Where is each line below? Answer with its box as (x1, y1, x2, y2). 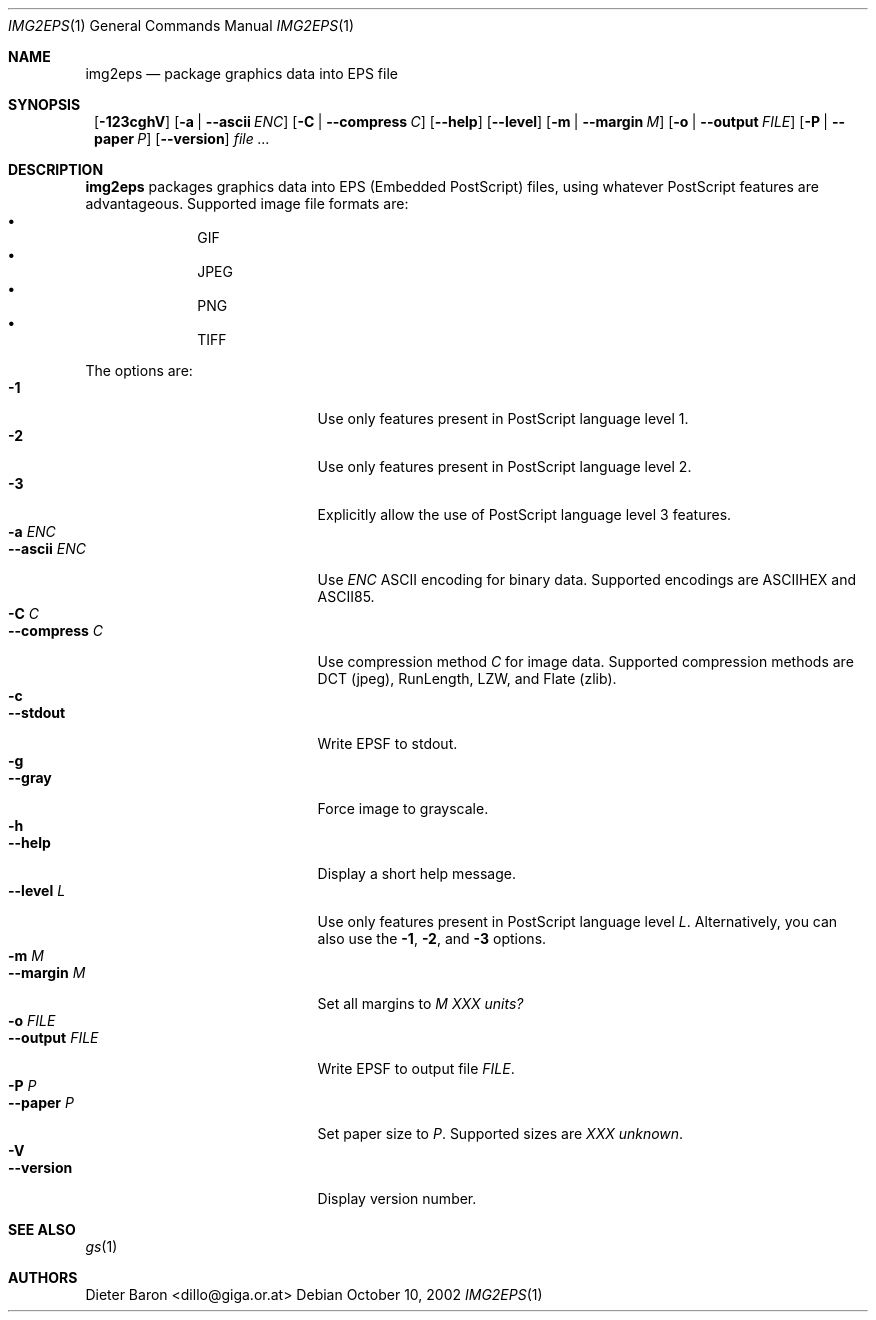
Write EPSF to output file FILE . (317, 1060, 515, 1077)
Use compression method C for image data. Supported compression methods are (317, 653, 854, 670)
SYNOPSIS (8, 96, 81, 113)
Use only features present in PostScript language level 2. (317, 458, 692, 475)
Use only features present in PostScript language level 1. (317, 410, 689, 427)
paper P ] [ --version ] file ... (94, 130, 270, 147)
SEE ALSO (8, 1221, 76, 1238)
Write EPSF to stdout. (317, 735, 458, 752)
